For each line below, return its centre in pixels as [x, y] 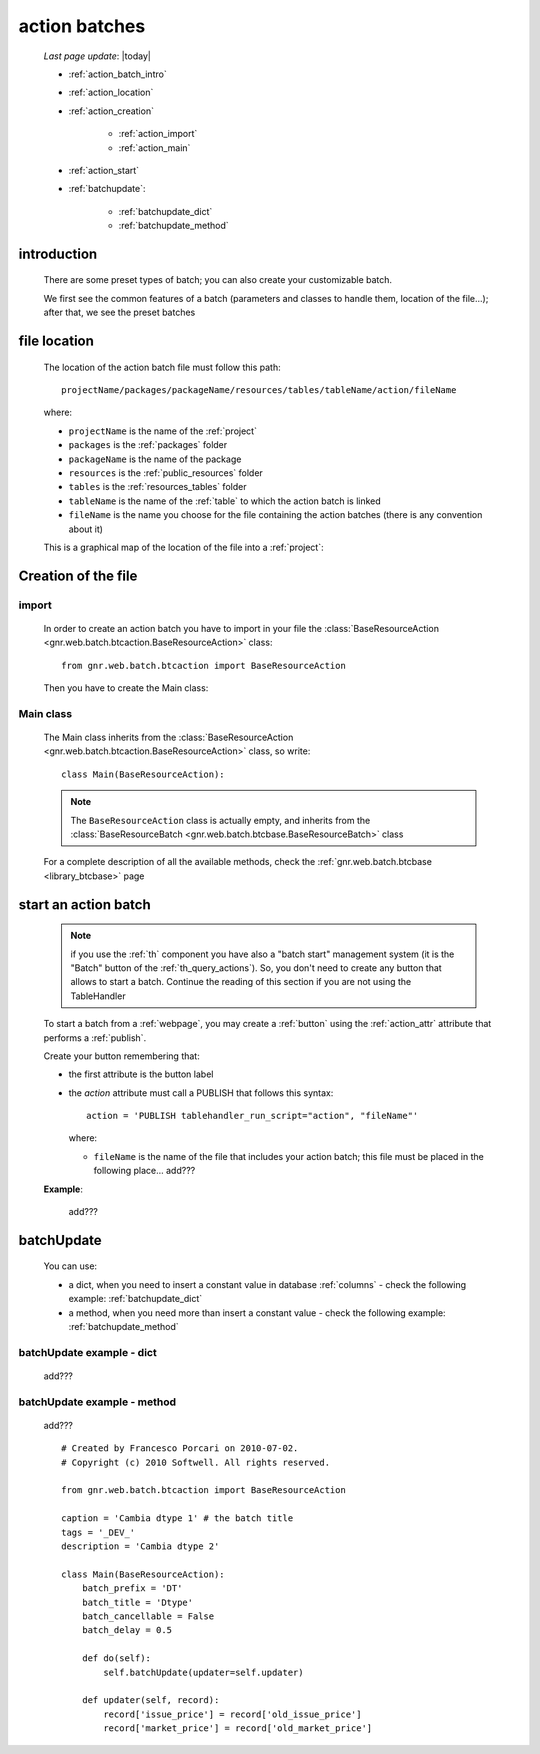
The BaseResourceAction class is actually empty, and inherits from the [220, 820]
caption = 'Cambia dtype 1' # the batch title [177, 1518]
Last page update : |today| [97, 56]
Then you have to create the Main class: [126, 688]
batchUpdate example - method [97, 1402]
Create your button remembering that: [121, 1056]
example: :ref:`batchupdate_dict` [135, 1299]
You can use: [70, 1266]
